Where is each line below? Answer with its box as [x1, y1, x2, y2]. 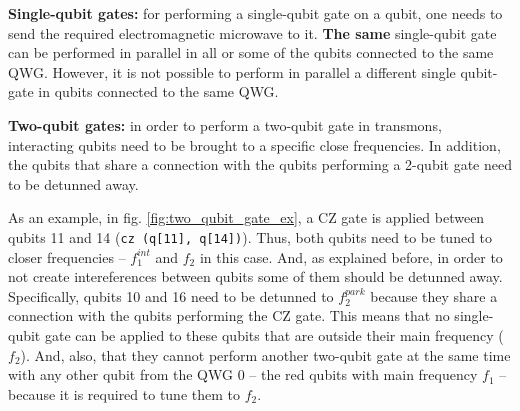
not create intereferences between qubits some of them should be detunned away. [8, 266, 503, 287]
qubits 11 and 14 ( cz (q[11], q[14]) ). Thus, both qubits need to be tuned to [8, 226, 493, 247]
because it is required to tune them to [8, 383, 240, 404]
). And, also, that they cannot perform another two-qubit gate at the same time [20, 344, 511, 365]
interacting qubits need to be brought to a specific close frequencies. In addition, [8, 134, 501, 155]
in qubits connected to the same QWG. [38, 81, 279, 102]
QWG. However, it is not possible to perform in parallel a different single [8, 61, 456, 82]
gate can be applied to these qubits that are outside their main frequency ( [44, 324, 504, 345]
